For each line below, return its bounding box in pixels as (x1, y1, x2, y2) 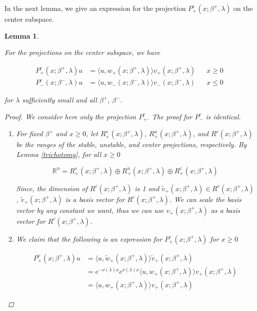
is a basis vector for (65, 194, 125, 204)
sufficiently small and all (22, 95, 97, 105)
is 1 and (134, 183, 159, 193)
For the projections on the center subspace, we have (4, 47, 160, 57)
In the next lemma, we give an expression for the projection (4, 3, 186, 13)
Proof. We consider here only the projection (4, 111, 136, 121)
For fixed (16, 128, 43, 139)
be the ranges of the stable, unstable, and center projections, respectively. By (16, 139, 247, 150)
